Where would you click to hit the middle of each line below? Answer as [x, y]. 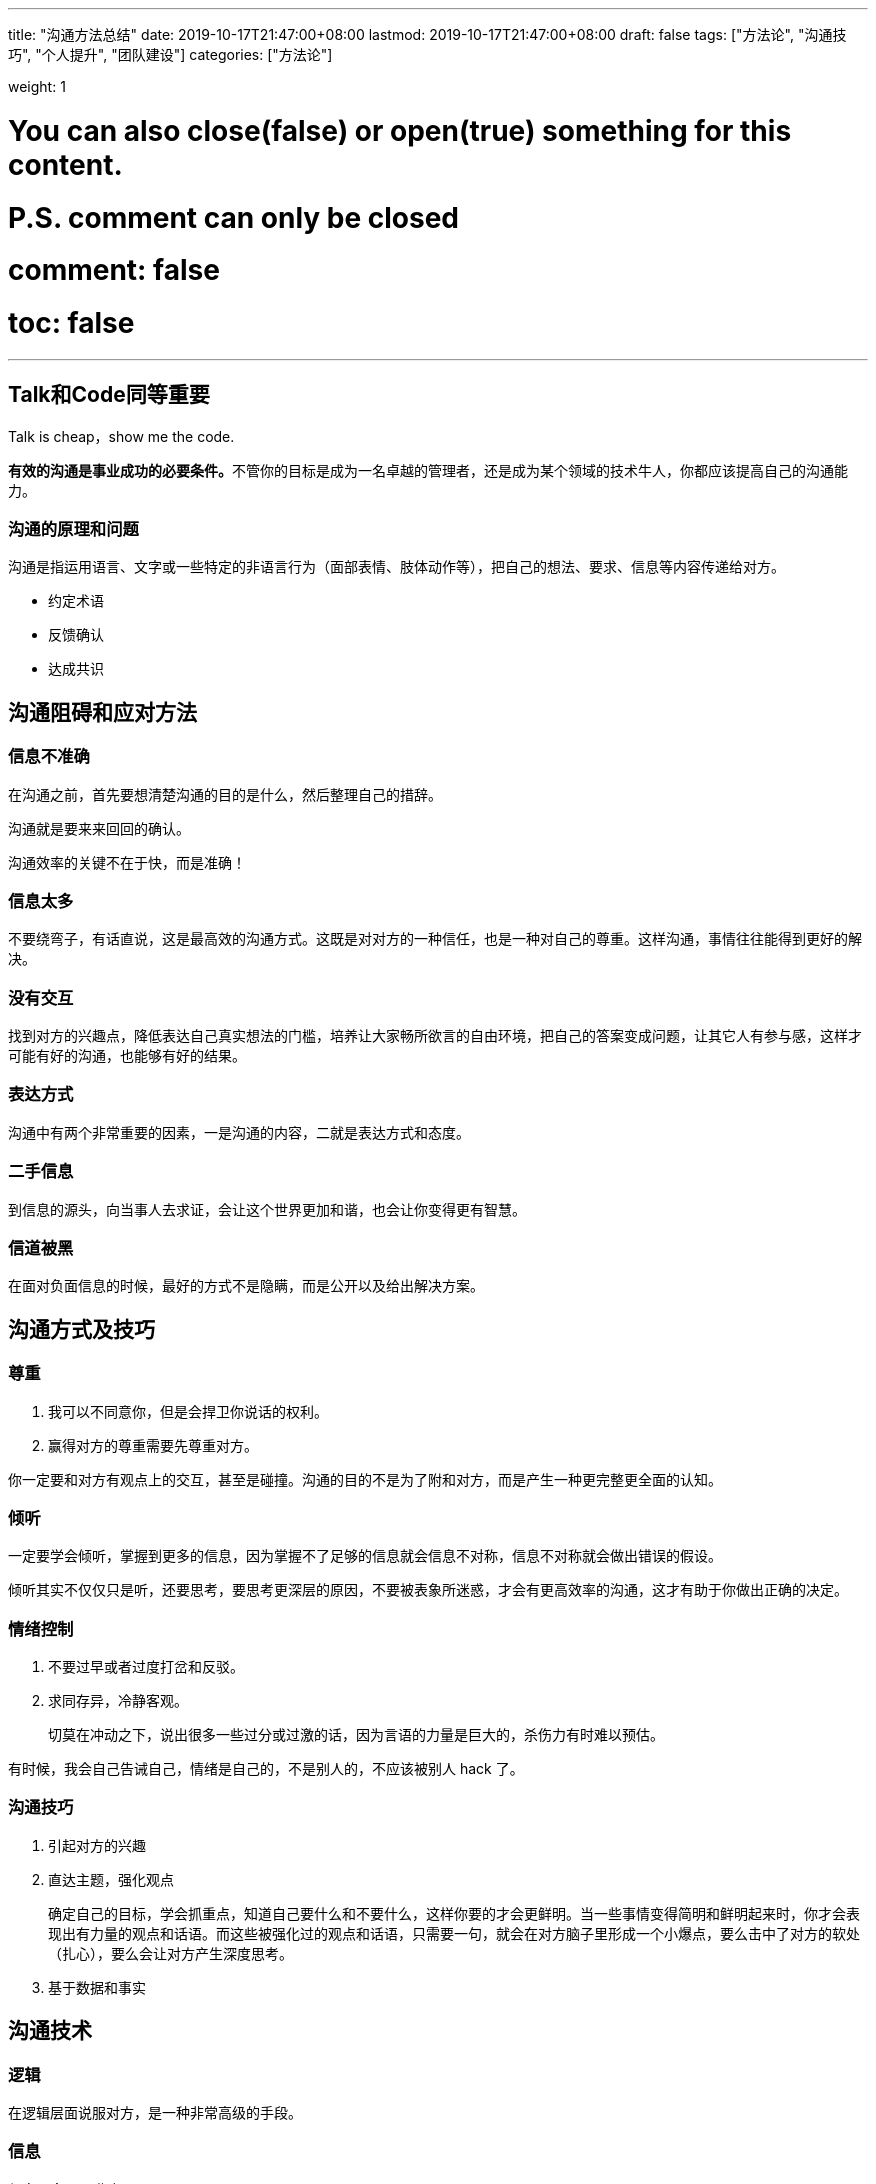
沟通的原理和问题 [73, 528]
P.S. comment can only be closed [233, 217]
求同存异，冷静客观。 [118, 1701]
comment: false [114, 270]
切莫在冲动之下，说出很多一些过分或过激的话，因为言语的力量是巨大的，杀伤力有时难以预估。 [356, 1735]
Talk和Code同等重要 [109, 395]
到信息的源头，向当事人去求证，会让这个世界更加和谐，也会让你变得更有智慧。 [267, 1209]
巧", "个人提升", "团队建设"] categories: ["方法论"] [170, 54]
